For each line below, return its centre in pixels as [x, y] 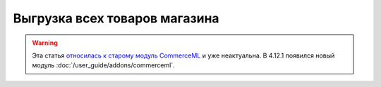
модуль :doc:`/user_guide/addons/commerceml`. [104, 65]
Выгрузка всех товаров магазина [116, 18]
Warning [45, 43]
